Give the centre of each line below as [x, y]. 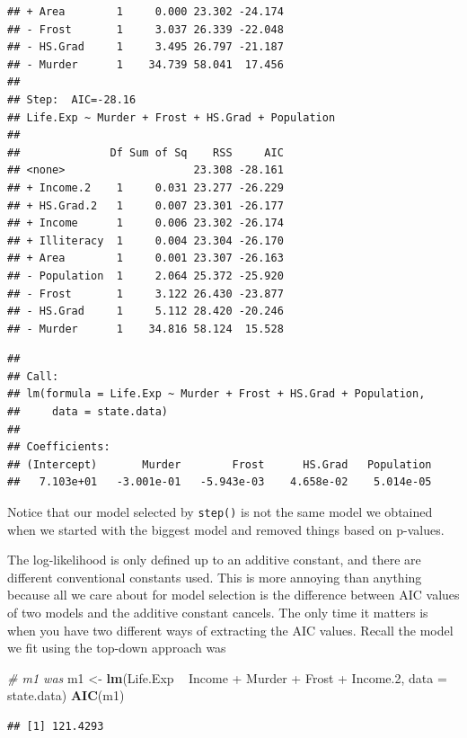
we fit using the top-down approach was [117, 648]
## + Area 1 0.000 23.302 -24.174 [145, 12]
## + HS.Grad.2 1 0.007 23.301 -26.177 [145, 205]
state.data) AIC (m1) [66, 695]
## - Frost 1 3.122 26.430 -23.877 [145, 293]
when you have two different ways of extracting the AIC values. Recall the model [230, 630]
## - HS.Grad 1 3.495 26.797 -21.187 [145, 47]
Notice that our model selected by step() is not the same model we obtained [220, 512]
